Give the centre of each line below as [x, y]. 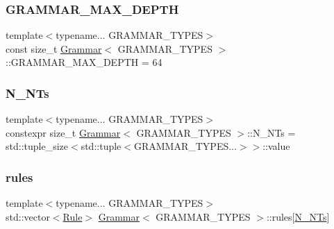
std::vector [28, 216]
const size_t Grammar [54, 48]
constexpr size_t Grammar [63, 132]
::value [276, 146]
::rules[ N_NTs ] [298, 216]
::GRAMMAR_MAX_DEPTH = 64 [84, 62]
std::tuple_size [37, 146]
